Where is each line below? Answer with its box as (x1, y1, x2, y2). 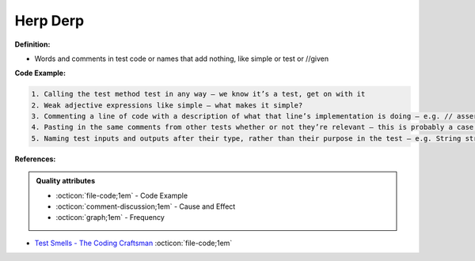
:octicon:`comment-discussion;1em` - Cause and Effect (55, 202, 236, 211)
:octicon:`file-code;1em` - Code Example (55, 191, 188, 200)
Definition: (14, 40, 51, 49)
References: (14, 154, 56, 164)
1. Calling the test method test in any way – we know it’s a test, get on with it (31, 89, 366, 99)
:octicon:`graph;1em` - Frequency (55, 213, 165, 222)
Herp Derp (14, 12, 85, 29)
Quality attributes (36, 176, 95, 186)
